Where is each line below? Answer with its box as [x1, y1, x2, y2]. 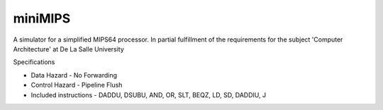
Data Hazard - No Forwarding [30, 71, 117, 79]
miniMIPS [13, 11, 71, 26]
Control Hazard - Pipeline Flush [30, 81, 123, 90]
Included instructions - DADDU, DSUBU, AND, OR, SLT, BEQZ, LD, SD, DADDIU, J [30, 90, 266, 99]
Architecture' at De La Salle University [13, 44, 124, 53]
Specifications [13, 58, 55, 66]
